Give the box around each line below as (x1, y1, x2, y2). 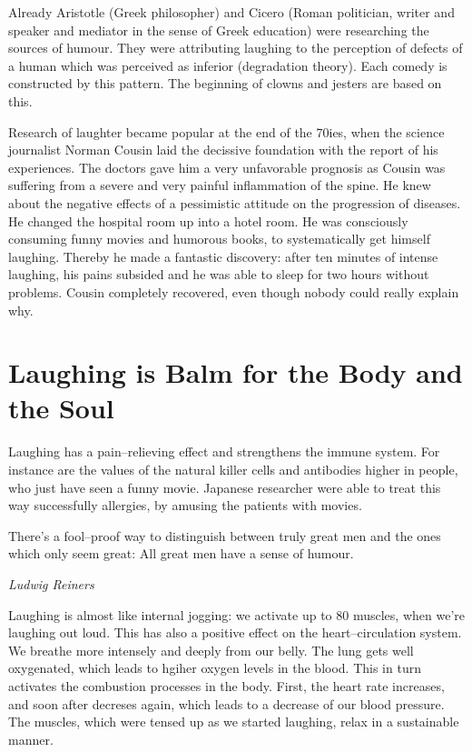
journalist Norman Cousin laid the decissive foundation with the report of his (8, 140, 438, 159)
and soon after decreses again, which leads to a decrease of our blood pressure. (8, 694, 445, 713)
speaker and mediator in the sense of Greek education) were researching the (8, 20, 429, 39)
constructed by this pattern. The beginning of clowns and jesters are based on (8, 74, 442, 93)
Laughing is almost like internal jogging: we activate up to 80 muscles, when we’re (8, 605, 465, 624)
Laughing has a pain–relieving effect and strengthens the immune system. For (8, 442, 440, 461)
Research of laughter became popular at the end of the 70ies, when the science (8, 122, 445, 141)
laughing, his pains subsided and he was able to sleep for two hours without (8, 265, 429, 284)
